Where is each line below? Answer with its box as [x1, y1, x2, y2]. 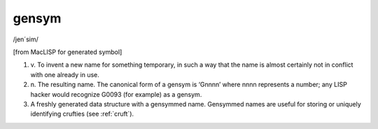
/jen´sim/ [13, 35, 38, 43]
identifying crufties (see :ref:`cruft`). [30, 109, 134, 118]
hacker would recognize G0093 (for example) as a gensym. [30, 90, 202, 98]
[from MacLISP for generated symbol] [13, 48, 122, 56]
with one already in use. [30, 70, 99, 79]
